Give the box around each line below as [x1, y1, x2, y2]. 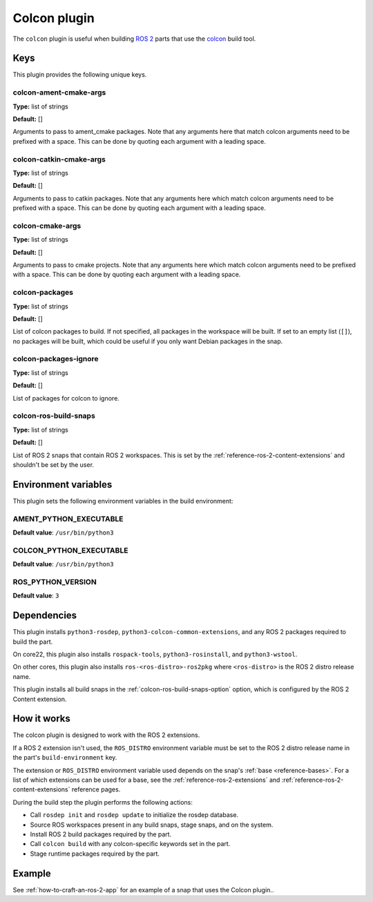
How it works [12, 713, 70, 725]
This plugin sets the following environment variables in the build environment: [12, 497, 233, 505]
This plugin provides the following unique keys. [12, 70, 147, 79]
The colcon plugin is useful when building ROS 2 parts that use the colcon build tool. [12, 35, 256, 43]
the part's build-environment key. [12, 754, 117, 762]
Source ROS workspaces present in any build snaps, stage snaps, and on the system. [30, 821, 274, 829]
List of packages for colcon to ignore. [12, 394, 120, 402]
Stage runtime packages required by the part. [30, 850, 160, 858]
